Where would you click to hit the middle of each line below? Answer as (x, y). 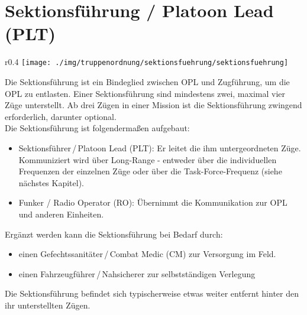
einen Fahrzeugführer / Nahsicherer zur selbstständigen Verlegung (137, 273)
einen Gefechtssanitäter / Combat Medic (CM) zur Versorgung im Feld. (147, 254)
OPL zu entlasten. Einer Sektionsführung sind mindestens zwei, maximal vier (145, 93)
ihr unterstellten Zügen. (48, 305)
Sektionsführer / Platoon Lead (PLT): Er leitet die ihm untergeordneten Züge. (160, 147)
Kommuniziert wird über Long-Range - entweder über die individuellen (148, 159)
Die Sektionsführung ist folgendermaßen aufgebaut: (97, 128)
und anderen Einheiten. (61, 214)
